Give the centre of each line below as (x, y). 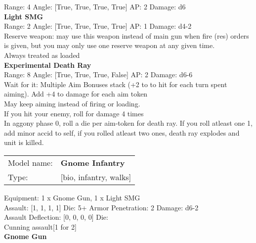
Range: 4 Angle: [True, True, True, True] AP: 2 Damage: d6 (95, 6)
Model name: (30, 162)
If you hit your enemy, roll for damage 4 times (74, 113)
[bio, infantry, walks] (96, 177)
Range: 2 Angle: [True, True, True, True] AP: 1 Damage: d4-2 (98, 26)
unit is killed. (24, 142)
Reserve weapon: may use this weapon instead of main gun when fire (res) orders (127, 35)
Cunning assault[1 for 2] (40, 226)
